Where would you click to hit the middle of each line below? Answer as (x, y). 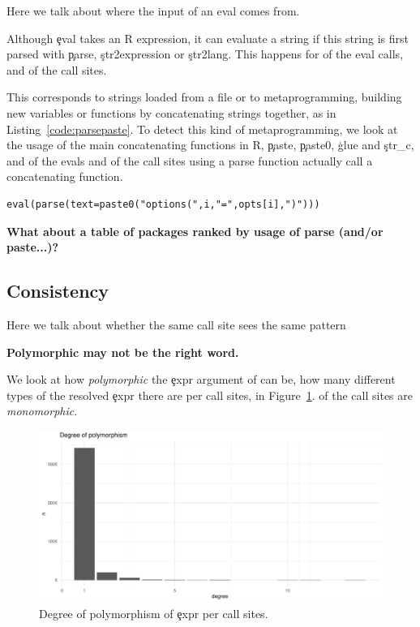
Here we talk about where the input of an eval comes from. (153, 11)
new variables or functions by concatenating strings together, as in (171, 112)
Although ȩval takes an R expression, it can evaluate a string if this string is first (208, 38)
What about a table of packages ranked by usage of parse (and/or (195, 231)
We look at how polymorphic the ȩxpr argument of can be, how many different (201, 379)
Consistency (58, 291)
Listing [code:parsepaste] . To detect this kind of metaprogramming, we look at (202, 129)
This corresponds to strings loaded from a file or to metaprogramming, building (204, 97)
